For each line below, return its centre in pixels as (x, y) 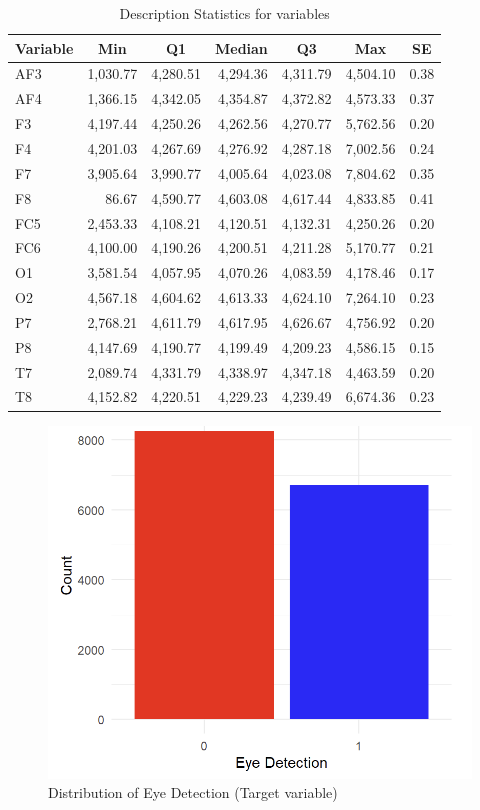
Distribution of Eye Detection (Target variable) (193, 792)
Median (241, 47)
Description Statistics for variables (224, 13)
